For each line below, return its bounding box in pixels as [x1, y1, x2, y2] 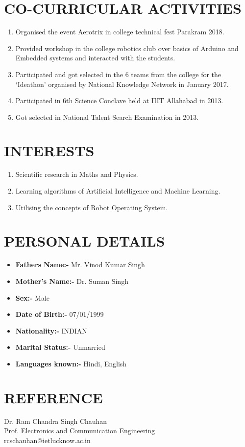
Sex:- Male [15, 292, 50, 303]
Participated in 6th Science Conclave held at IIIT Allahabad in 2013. [15, 95, 223, 106]
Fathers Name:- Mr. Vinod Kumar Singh [15, 259, 145, 270]
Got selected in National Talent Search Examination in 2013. [15, 112, 199, 122]
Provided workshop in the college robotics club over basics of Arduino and [15, 43, 239, 53]
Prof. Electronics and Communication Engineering [4, 425, 155, 436]
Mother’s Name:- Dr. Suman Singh [15, 276, 128, 286]
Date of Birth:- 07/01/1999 [15, 309, 104, 319]
